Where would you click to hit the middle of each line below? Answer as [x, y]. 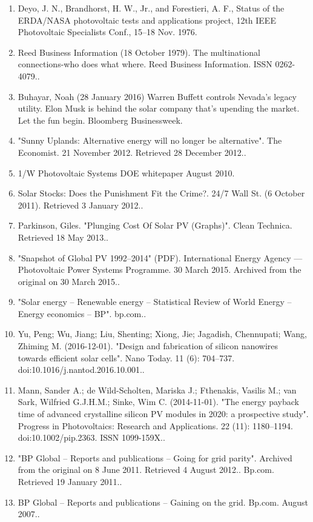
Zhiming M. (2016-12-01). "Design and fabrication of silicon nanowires [148, 346]
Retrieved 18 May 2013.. [63, 237]
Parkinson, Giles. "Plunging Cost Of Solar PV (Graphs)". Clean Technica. [155, 225]
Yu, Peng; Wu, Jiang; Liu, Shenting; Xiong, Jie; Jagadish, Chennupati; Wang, [162, 334]
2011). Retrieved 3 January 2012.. [81, 205]
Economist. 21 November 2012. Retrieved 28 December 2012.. [132, 152]
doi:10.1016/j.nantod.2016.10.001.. [81, 370]
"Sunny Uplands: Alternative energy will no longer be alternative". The [150, 140]
